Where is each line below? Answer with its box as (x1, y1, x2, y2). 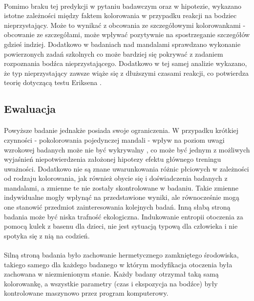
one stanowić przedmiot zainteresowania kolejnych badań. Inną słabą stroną (4, 202, 231, 212)
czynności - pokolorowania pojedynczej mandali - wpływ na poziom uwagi (4, 134, 225, 145)
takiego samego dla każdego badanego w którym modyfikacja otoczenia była (4, 259, 233, 269)
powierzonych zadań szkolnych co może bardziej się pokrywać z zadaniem (4, 48, 223, 59)
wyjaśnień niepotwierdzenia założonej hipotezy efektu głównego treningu (4, 154, 221, 164)
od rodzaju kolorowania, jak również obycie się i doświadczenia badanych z (4, 173, 228, 183)
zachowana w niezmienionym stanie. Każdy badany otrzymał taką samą (4, 269, 219, 279)
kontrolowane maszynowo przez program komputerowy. (4, 288, 169, 298)
